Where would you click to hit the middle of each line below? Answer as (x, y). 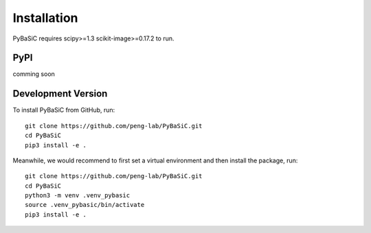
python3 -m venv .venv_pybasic (78, 196)
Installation (45, 18)
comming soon (34, 74)
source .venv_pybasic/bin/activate (85, 205)
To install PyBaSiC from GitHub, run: (64, 110)
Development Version (60, 94)
